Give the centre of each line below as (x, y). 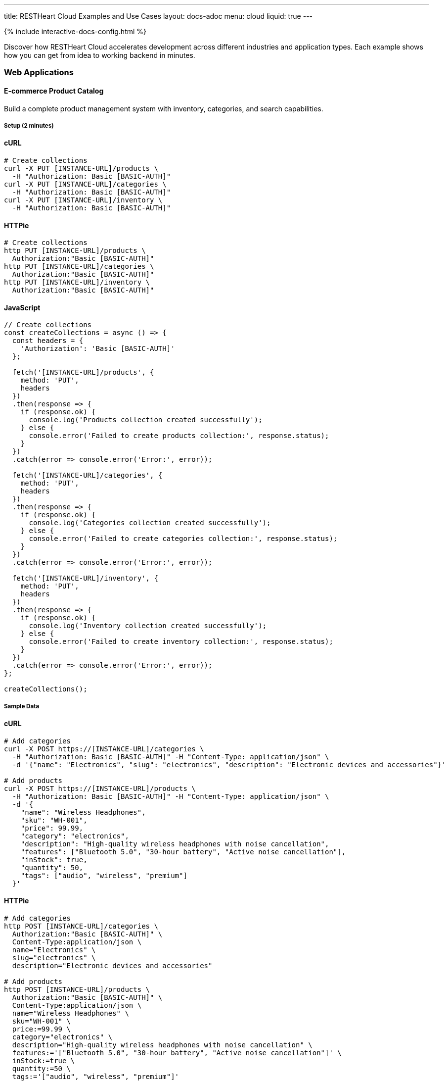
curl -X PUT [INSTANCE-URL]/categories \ (85, 184)
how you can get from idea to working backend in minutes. (100, 55)
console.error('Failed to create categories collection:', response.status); (183, 539)
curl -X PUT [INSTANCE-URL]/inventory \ (83, 200)
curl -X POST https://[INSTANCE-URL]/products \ (100, 788)
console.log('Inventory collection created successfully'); (148, 626)
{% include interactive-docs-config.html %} (75, 31)
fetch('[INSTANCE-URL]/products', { (83, 372)
